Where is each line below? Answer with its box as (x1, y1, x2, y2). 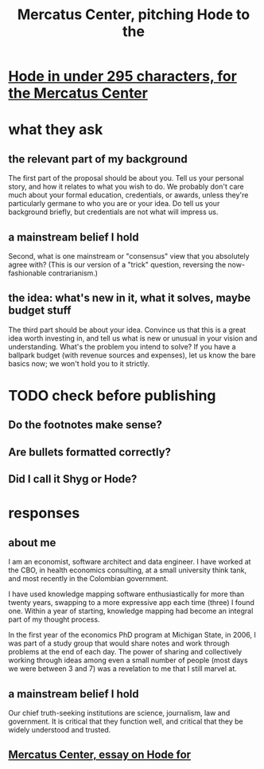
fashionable (8, 268, 47, 278)
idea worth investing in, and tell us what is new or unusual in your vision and (8, 333, 258, 343)
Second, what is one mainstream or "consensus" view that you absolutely (8, 252, 250, 260)
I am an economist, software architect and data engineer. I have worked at (8, 557, 251, 567)
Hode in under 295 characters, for (8, 68, 237, 85)
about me (8, 536, 56, 549)
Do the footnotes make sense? (8, 418, 163, 431)
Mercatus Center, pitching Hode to (17, 6, 250, 24)
